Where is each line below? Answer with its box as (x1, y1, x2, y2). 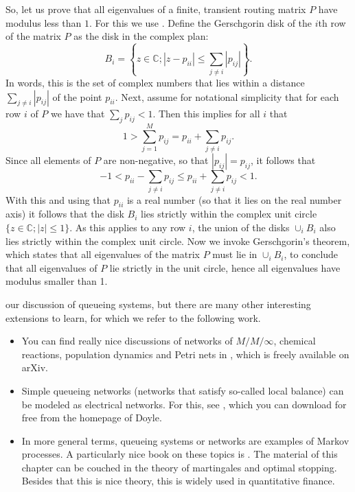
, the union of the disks (192, 220, 290, 234)
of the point (52, 89, 102, 104)
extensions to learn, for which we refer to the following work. (5, 310, 261, 325)
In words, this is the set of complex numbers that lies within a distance (5, 75, 305, 89)
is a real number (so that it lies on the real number (126, 192, 342, 207)
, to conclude (284, 247, 339, 261)
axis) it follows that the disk (5, 207, 124, 221)
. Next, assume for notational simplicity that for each (115, 89, 339, 104)
